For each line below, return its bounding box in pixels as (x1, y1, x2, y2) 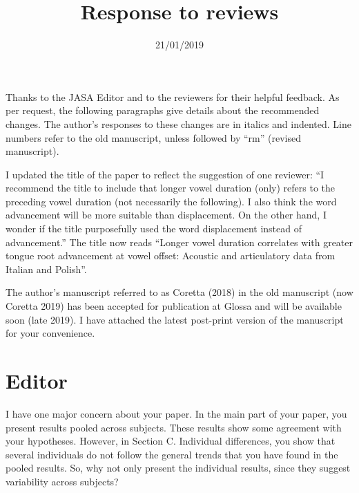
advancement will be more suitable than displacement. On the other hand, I (6, 207, 327, 222)
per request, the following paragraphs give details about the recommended (6, 103, 320, 118)
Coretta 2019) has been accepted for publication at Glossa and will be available (6, 299, 342, 313)
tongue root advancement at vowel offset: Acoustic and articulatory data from (6, 248, 336, 263)
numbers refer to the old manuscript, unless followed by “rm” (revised (6, 130, 301, 145)
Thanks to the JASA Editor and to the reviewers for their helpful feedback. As (6, 89, 340, 104)
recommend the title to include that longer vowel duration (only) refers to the (6, 180, 336, 195)
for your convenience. (6, 326, 95, 340)
